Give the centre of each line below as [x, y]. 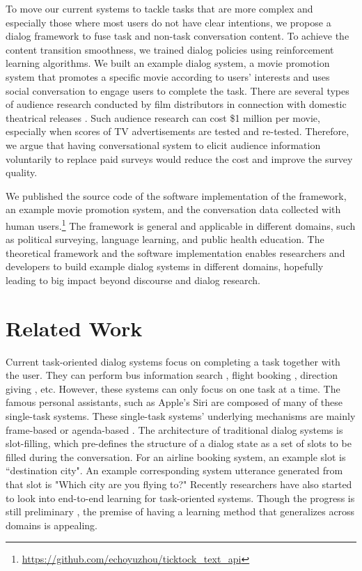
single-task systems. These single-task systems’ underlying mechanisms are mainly [181, 416]
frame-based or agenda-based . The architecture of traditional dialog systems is [174, 429]
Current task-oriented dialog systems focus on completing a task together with [173, 361]
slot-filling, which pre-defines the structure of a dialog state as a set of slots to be [179, 443]
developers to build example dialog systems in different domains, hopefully [165, 266]
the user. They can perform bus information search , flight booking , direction [172, 375]
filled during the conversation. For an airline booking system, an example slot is [176, 456]
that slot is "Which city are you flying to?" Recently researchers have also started [179, 484]
